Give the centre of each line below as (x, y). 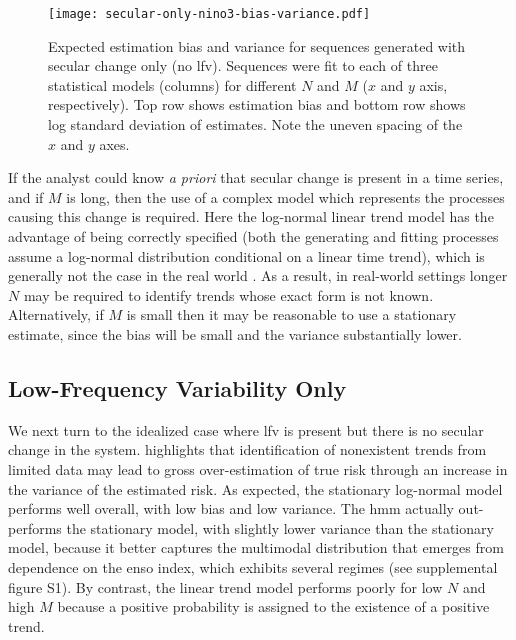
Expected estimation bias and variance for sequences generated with (257, 45)
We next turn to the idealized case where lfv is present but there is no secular (246, 429)
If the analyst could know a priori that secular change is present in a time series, (256, 177)
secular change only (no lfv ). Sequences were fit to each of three (243, 65)
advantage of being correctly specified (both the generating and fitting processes (253, 236)
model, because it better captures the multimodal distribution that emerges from (256, 547)
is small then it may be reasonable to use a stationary (291, 314)
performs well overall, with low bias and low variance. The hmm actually (231, 508)
